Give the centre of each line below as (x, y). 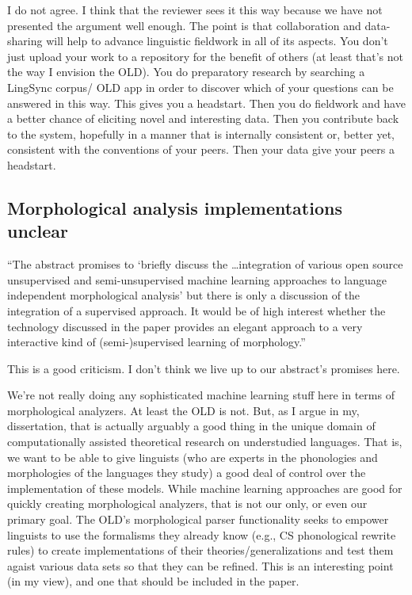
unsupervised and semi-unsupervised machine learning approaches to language (197, 279)
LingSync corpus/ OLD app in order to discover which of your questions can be (200, 87)
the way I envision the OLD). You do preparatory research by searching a (186, 72)
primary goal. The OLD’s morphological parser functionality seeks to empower (198, 519)
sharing (25, 41)
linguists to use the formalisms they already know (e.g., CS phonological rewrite (202, 534)
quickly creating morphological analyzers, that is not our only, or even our (187, 503)
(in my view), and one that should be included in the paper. (153, 581)
